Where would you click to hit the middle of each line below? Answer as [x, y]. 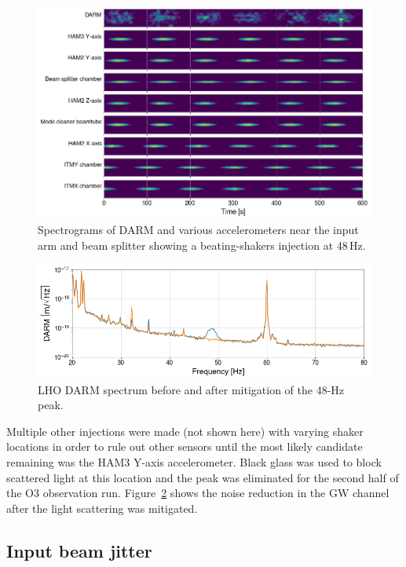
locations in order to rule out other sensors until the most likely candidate [185, 446]
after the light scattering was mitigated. [102, 508]
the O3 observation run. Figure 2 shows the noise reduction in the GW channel [198, 493]
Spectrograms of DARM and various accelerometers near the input [198, 229]
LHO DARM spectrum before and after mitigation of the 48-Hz [191, 389]
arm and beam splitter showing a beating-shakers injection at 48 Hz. [202, 245]
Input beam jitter [79, 550]
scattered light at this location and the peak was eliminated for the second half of [203, 477]
